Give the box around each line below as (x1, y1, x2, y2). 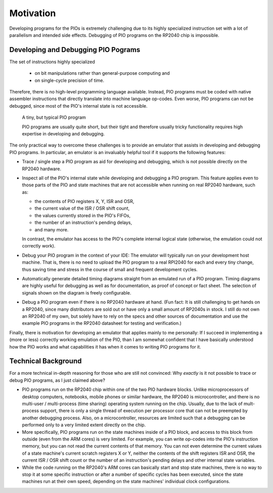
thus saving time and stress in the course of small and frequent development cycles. (22, 266, 198, 272)
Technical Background (9, 357, 82, 366)
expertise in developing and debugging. (22, 130, 105, 136)
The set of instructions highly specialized (9, 59, 96, 65)
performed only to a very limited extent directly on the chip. (22, 422, 146, 428)
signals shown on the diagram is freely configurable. (22, 289, 131, 295)
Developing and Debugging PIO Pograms (9, 45, 141, 54)
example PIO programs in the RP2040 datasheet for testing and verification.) (22, 320, 182, 326)
